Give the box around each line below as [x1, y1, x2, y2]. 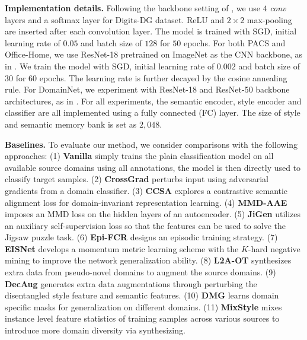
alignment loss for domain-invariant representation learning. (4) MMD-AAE [5, 196, 287, 208]
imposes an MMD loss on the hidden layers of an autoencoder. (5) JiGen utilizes [5, 208, 301, 220]
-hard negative [248, 242, 300, 255]
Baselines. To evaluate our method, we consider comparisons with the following [5, 138, 298, 150]
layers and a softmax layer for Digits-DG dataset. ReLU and [5, 13, 224, 26]
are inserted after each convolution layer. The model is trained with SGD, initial [5, 25, 297, 37]
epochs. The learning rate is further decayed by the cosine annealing [39, 71, 287, 84]
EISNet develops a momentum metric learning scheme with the [5, 242, 239, 255]
